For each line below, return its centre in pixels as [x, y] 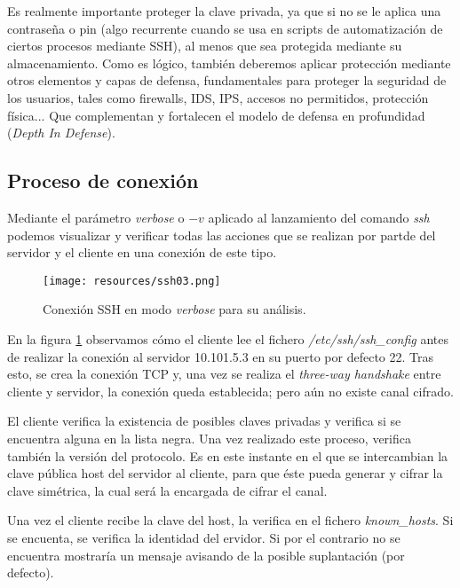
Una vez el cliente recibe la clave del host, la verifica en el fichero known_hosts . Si [230, 520]
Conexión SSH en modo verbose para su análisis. [174, 309]
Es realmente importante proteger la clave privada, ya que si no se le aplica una [224, 11]
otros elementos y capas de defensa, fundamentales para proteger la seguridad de [227, 80]
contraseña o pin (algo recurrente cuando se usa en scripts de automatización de [225, 28]
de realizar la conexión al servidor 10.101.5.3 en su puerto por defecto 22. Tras [221, 356]
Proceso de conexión [103, 180]
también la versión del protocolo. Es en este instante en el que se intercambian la [228, 455]
